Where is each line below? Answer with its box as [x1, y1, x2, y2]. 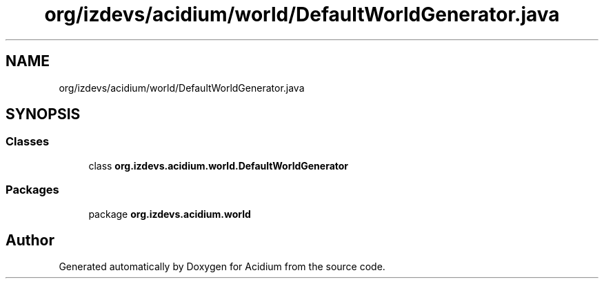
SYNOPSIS [6, 105, 81, 123]
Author [6, 231, 54, 249]
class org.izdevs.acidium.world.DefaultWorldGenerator [88, 159, 349, 172]
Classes [6, 134, 50, 149]
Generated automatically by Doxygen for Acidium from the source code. [59, 261, 385, 273]
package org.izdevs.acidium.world [88, 207, 251, 220]
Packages [6, 183, 59, 197]
